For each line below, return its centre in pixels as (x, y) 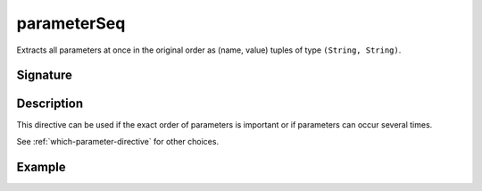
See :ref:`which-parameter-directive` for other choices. (117, 141)
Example (41, 166)
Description (50, 104)
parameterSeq (71, 23)
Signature (45, 75)
